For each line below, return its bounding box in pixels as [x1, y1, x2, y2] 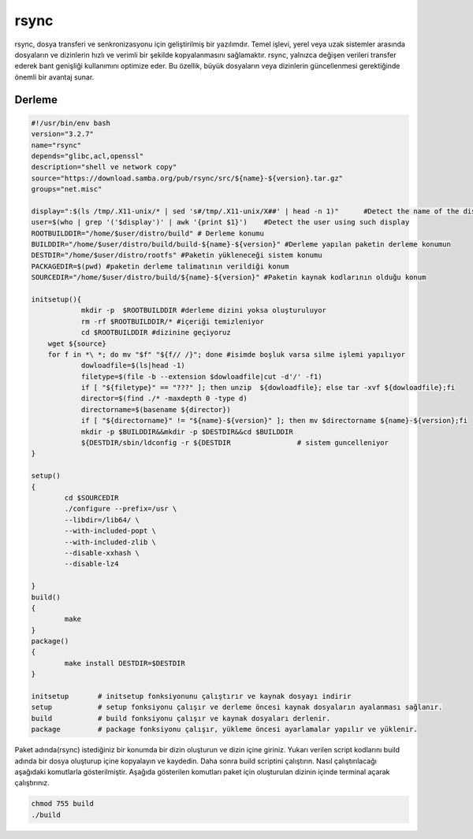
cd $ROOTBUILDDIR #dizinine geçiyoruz [80, 328, 232, 337]
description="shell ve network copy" [31, 162, 177, 172]
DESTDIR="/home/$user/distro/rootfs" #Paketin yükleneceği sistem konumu [31, 251, 322, 260]
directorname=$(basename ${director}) [80, 405, 232, 414]
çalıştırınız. [14, 778, 50, 788]
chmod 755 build [31, 800, 95, 808]
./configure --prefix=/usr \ [64, 504, 177, 514]
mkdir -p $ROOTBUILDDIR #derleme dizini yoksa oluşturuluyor [80, 306, 327, 315]
